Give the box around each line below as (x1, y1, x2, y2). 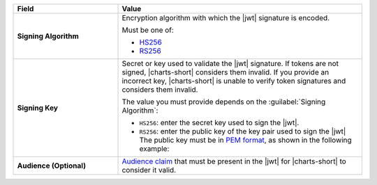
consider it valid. (121, 166, 177, 175)
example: (139, 144, 170, 153)
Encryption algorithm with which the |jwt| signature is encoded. (121, 13, 330, 22)
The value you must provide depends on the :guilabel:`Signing (121, 97, 326, 106)
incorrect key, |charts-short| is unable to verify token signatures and (121, 77, 346, 86)
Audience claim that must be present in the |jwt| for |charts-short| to (121, 156, 347, 166)
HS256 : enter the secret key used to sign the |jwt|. (139, 118, 300, 127)
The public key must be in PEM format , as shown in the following (139, 136, 352, 145)
